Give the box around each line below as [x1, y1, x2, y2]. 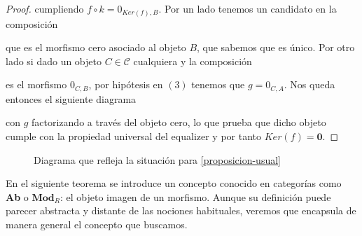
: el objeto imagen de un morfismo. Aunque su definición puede [60, 189, 331, 204]
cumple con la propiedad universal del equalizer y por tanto [6, 128, 262, 143]
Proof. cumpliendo [6, 1, 84, 15]
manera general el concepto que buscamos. [6, 216, 188, 231]
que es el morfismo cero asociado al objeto [6, 40, 186, 55]
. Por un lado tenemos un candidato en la [158, 1, 337, 15]
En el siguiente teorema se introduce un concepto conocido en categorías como [6, 176, 342, 190]
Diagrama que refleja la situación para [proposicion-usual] [34, 152, 281, 167]
